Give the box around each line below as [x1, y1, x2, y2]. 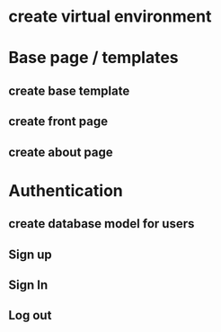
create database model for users [8, 216, 195, 231]
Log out [8, 308, 52, 323]
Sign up [8, 247, 53, 262]
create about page [8, 144, 113, 159]
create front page [8, 114, 109, 130]
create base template [8, 83, 130, 98]
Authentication [8, 180, 123, 201]
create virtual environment [8, 6, 212, 27]
